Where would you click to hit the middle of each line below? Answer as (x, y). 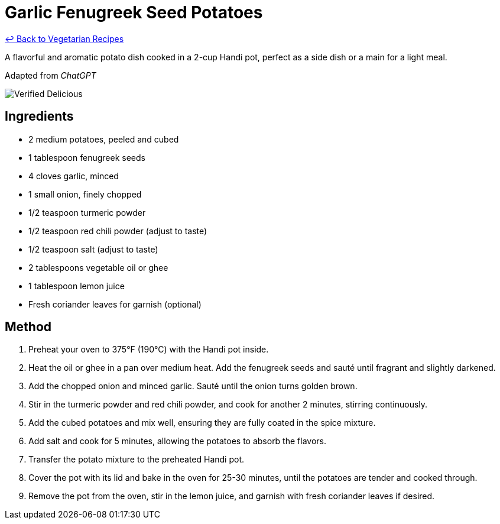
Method (28, 327)
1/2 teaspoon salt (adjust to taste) (93, 249)
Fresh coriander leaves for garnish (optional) (115, 304)
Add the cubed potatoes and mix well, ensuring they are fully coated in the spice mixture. (202, 423)
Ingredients (39, 117)
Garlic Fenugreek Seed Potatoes (134, 12)
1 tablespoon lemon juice (77, 286)
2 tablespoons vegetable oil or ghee (98, 267)
